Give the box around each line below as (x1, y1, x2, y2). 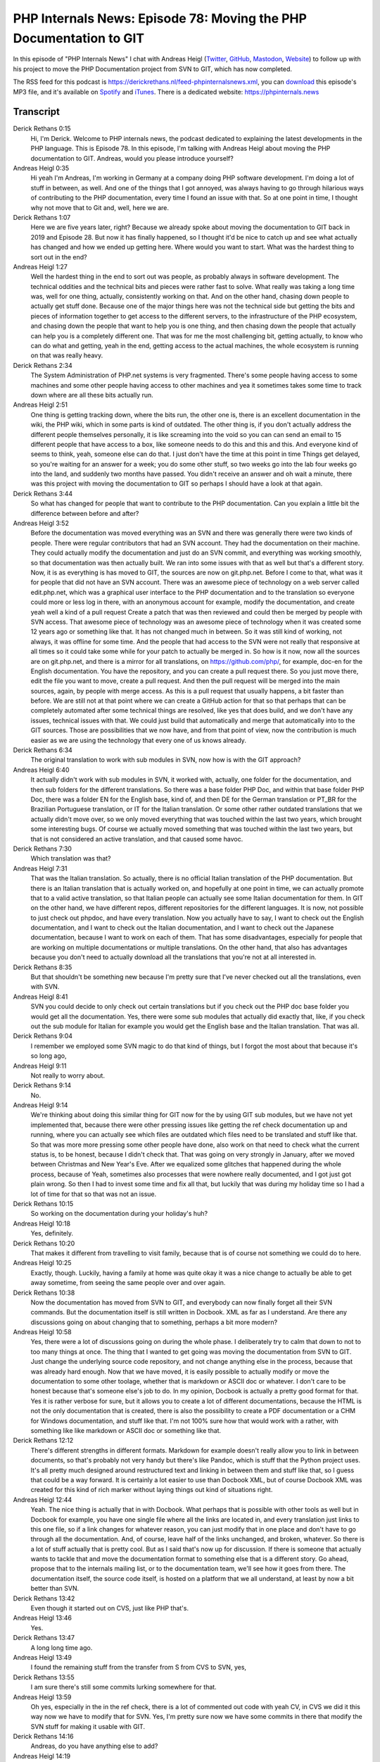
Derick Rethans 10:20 (13, 1239, 75, 1247)
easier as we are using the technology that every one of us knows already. (30, 736, 246, 744)
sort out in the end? (30, 252, 87, 261)
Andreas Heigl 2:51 (13, 400, 68, 409)
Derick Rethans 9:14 (13, 1081, 72, 1090)
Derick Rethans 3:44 (13, 489, 73, 498)
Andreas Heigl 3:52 (13, 519, 70, 528)
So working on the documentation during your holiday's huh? (30, 1209, 208, 1218)
